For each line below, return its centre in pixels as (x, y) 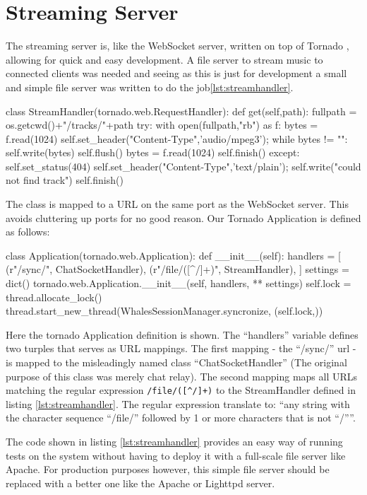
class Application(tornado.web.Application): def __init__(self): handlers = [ (173, 255)
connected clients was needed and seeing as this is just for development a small (176, 73)
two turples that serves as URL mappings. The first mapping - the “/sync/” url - (181, 348)
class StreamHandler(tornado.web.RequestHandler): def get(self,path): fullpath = (181, 111)
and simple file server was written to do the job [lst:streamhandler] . (150, 87)
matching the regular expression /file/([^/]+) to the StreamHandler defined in (181, 390)
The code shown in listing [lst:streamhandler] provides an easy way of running (174, 442)
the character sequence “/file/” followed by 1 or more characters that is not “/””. (181, 418)
